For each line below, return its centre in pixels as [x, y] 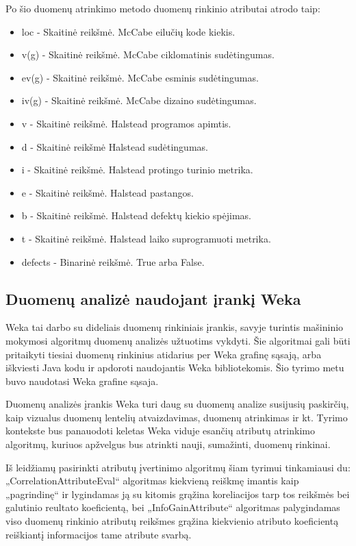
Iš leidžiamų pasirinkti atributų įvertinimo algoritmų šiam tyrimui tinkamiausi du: [178, 467]
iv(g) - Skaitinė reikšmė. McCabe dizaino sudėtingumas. [139, 100]
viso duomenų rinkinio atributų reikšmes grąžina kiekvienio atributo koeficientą [172, 521]
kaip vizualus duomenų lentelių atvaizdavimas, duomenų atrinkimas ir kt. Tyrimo [177, 417]
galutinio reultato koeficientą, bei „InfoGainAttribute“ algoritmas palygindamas [173, 507]
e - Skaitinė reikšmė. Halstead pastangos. [107, 192]
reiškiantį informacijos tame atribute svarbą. [99, 534]
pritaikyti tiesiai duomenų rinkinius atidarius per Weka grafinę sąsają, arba [164, 354]
